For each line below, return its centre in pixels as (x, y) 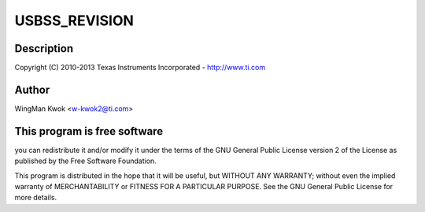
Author (32, 89)
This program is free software (89, 131)
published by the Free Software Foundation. (85, 161)
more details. (36, 198)
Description (44, 48)
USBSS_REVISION (74, 20)
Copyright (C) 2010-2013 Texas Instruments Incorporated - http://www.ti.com (140, 68)
